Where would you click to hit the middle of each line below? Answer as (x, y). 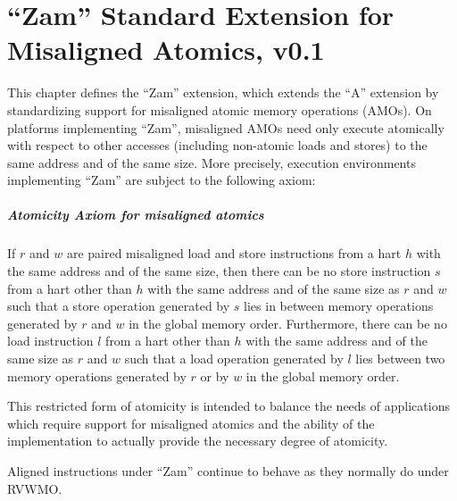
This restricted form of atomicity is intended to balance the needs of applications (228, 406)
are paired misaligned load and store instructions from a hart (234, 253)
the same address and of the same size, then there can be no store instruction (219, 271)
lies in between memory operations (339, 306)
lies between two (400, 358)
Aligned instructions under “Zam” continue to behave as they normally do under (228, 470)
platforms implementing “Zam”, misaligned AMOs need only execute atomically (226, 127)
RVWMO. (35, 488)
